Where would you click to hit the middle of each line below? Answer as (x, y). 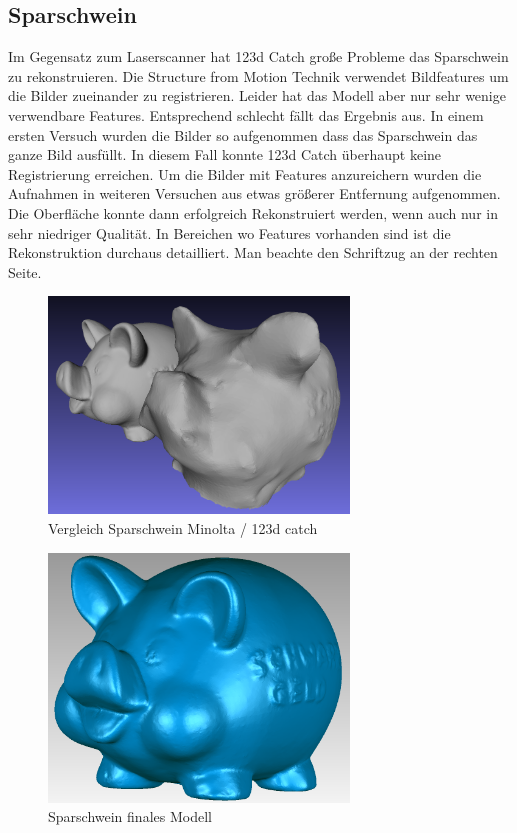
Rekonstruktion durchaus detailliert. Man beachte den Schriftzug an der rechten (253, 252)
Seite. (25, 271)
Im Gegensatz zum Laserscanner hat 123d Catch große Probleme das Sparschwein (258, 56)
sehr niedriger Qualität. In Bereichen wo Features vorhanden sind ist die (229, 232)
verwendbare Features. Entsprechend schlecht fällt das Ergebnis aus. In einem (246, 114)
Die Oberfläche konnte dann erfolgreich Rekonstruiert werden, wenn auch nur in (253, 212)
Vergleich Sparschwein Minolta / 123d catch (183, 527)
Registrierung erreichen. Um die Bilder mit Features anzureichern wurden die (245, 173)
